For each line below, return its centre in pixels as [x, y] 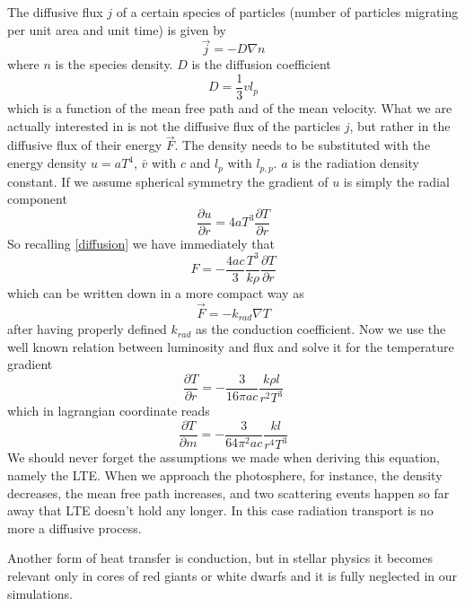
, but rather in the [400, 125]
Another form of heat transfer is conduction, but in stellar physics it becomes [220, 558]
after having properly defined [87, 329]
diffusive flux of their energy [85, 145]
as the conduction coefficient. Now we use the [321, 329]
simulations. [40, 593]
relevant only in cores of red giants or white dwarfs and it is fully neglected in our [232, 575]
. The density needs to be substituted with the [303, 145]
